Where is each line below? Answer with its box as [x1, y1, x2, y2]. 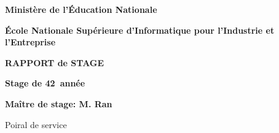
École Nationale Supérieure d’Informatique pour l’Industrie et [5, 23, 275, 36]
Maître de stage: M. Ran [5, 97, 112, 110]
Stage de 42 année [5, 77, 85, 89]
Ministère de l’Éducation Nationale [5, 3, 157, 15]
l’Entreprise [5, 36, 56, 48]
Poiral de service [5, 118, 67, 131]
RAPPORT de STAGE [5, 56, 104, 69]
